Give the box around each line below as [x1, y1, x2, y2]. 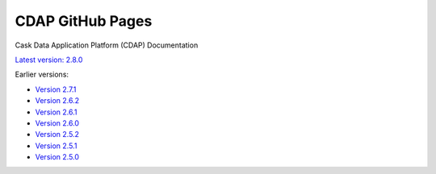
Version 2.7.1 [35, 85, 77, 94]
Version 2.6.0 [35, 118, 80, 128]
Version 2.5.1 [35, 141, 78, 151]
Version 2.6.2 [35, 96, 80, 106]
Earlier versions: [15, 69, 69, 80]
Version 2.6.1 [35, 107, 78, 117]
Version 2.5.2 [35, 130, 80, 139]
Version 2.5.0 [35, 152, 80, 162]
